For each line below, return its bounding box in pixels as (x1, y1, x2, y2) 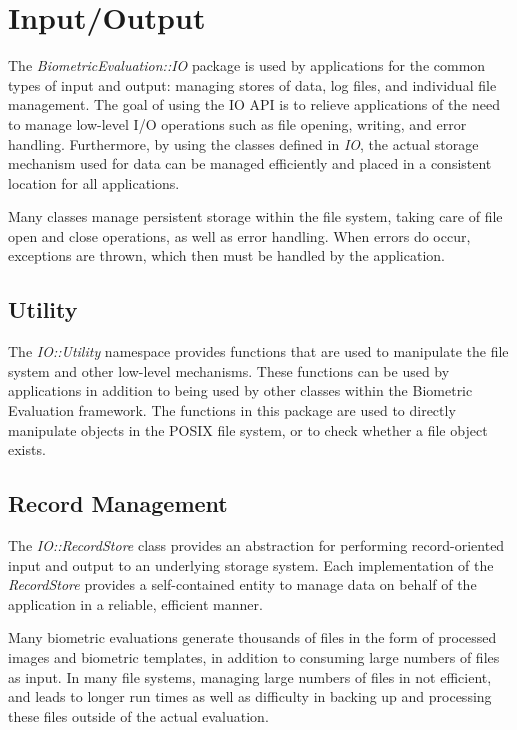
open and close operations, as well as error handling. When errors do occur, (8, 225, 471, 246)
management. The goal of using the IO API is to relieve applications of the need (8, 94, 500, 115)
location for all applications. (8, 172, 180, 193)
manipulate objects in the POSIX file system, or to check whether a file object (8, 419, 488, 440)
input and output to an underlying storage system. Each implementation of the (8, 554, 494, 575)
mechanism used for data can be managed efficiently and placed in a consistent (8, 153, 492, 174)
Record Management (8, 488, 228, 519)
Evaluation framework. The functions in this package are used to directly (8, 400, 456, 421)
